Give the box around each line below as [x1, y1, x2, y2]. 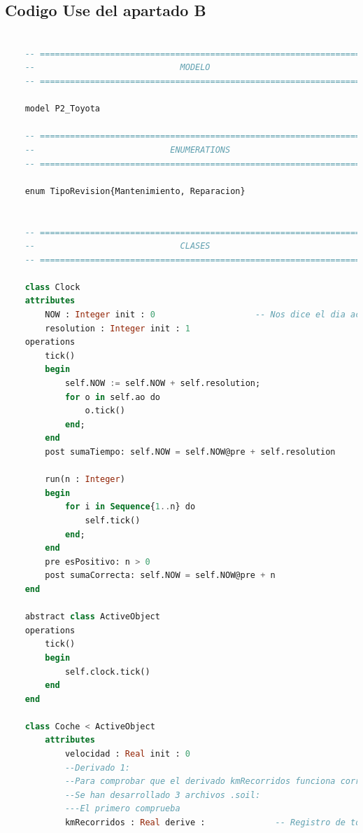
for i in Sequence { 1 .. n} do [64, 502, 196, 512]
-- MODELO [24, 62, 211, 73]
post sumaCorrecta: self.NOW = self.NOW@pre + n [45, 570, 276, 581]
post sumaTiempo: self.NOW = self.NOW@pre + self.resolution [45, 447, 336, 457]
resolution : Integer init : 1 [45, 323, 190, 333]
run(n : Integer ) [45, 474, 125, 485]
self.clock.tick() [64, 666, 150, 677]
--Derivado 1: [64, 762, 130, 773]
